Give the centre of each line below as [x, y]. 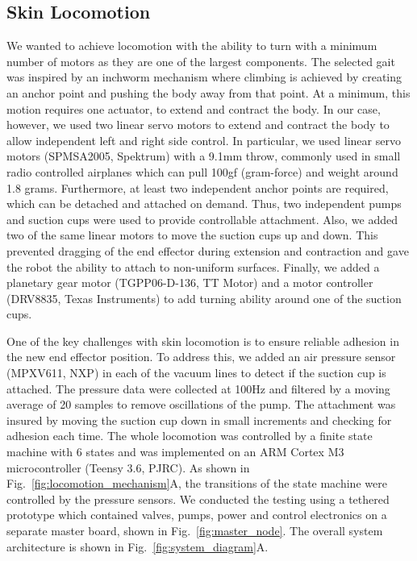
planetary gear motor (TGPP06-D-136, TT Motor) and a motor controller [190, 283]
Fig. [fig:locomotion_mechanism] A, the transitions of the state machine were [197, 483]
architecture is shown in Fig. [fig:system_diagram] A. [138, 546]
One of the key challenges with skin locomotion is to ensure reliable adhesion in [203, 341]
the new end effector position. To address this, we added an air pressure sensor [201, 357]
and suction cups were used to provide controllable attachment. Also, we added [202, 219]
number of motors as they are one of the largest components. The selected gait [201, 61]
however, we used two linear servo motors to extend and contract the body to [198, 125]
